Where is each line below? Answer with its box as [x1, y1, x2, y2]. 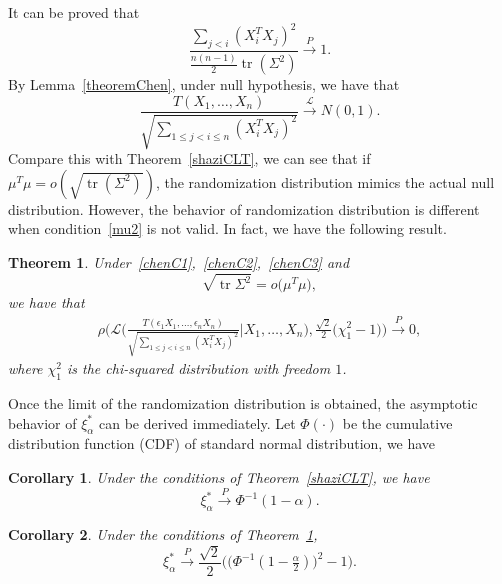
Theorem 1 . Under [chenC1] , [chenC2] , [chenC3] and [8, 251, 350, 272]
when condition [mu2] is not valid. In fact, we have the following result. [8, 218, 447, 239]
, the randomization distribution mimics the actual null [155, 171, 495, 192]
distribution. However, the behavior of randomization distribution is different [8, 198, 480, 219]
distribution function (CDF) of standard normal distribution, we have [8, 433, 436, 454]
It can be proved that [8, 2, 140, 22]
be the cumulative [342, 412, 453, 433]
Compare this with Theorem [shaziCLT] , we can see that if [8, 148, 371, 169]
